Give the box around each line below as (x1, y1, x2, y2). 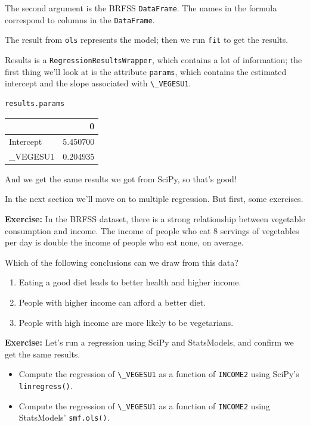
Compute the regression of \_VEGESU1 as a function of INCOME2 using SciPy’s (18, 368, 299, 380)
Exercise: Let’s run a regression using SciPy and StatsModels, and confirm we (5, 336, 294, 349)
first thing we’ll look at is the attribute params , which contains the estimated (5, 65, 287, 77)
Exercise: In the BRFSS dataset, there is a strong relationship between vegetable (5, 213, 305, 225)
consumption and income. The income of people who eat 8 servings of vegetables (5, 224, 299, 237)
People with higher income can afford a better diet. (18, 296, 206, 308)
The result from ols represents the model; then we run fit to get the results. (5, 33, 289, 46)
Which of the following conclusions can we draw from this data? (5, 256, 238, 268)
